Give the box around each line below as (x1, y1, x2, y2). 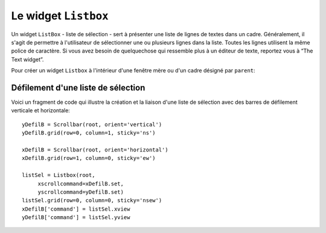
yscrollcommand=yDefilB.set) (37, 188, 124, 196)
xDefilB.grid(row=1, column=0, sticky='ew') (22, 155, 156, 162)
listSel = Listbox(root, (22, 172, 95, 179)
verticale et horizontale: (11, 107, 71, 114)
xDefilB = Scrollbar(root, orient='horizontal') (22, 146, 168, 153)
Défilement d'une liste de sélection (11, 82, 145, 93)
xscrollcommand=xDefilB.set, (37, 180, 124, 187)
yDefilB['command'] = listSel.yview (22, 214, 130, 221)
